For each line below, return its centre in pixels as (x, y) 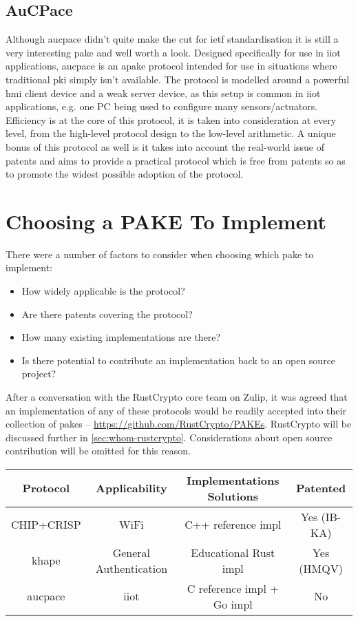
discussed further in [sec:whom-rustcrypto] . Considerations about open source (169, 437)
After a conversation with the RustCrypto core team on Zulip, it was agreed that (177, 397)
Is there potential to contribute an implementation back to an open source (179, 360)
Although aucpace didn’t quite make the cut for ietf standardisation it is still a (172, 39)
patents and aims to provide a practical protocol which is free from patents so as (176, 160)
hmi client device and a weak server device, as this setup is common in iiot (163, 93)
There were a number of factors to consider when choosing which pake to (160, 254)
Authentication (131, 568)
